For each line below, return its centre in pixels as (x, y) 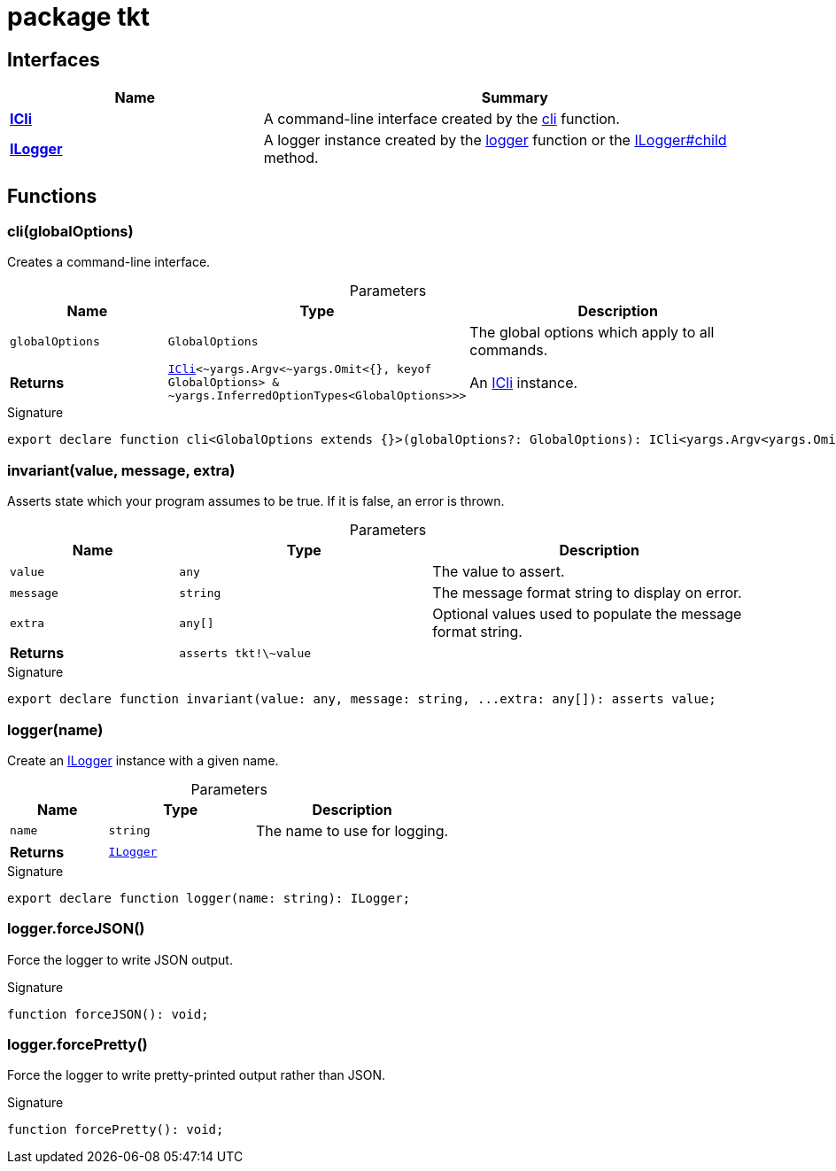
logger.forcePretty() (77, 1045)
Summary (515, 98)
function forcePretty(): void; (116, 1130)
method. (291, 158)
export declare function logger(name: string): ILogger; (209, 898)
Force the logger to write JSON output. (120, 959)
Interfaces (54, 59)
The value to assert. (499, 572)
